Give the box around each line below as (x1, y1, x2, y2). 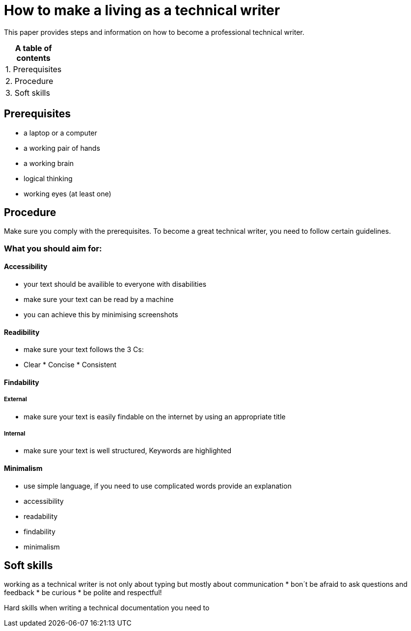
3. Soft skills (5, 87, 50, 98)
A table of (15, 43, 52, 53)
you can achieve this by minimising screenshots (24, 310, 178, 319)
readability (24, 512, 58, 521)
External (4, 396, 27, 403)
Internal (4, 430, 26, 438)
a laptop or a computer (24, 128, 97, 137)
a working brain (24, 159, 74, 167)
